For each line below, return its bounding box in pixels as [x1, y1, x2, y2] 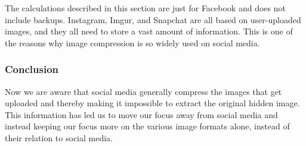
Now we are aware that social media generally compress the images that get [5, 85, 282, 97]
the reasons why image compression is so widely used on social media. [5, 36, 260, 49]
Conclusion [5, 62, 58, 77]
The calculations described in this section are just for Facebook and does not [5, 2, 286, 14]
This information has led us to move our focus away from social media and [5, 108, 278, 120]
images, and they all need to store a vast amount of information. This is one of [5, 25, 293, 37]
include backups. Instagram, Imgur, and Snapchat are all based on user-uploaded [5, 13, 301, 26]
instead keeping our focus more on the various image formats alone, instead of [5, 120, 290, 132]
